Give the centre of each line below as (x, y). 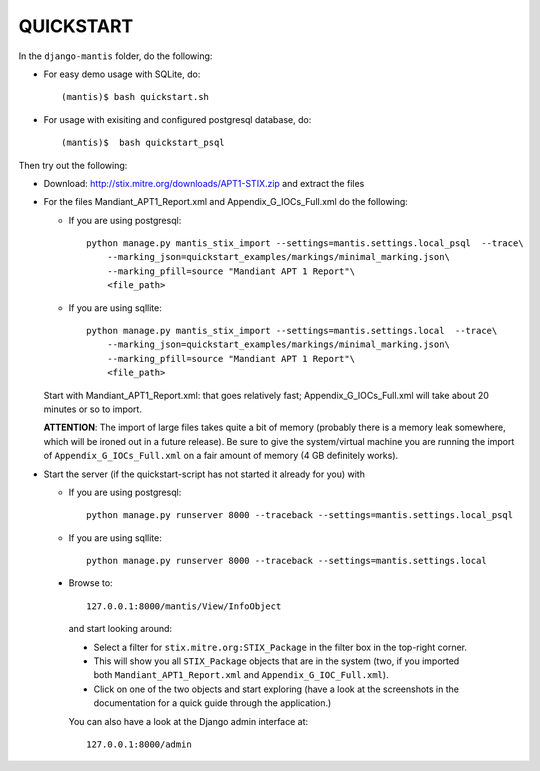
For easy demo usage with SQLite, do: (122, 74)
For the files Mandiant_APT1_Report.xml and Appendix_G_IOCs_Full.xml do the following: (226, 202)
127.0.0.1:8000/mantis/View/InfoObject (184, 606)
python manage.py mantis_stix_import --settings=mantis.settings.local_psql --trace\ (305, 243)
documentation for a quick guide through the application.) (212, 703)
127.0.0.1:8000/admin (139, 744)
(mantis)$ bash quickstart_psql (143, 143)
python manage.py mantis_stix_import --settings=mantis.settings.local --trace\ (292, 331)
